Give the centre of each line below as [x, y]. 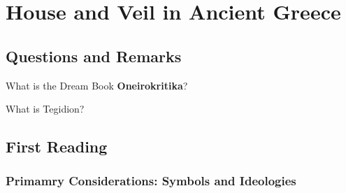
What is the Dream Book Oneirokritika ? [97, 85]
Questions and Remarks [94, 56]
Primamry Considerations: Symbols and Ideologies [151, 181]
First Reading [57, 146]
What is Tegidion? [45, 109]
